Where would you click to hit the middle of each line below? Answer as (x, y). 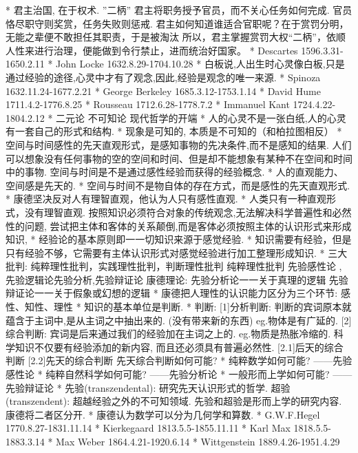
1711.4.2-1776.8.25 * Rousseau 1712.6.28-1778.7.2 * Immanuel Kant (148, 104)
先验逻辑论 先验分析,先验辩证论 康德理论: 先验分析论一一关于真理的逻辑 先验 (177, 279)
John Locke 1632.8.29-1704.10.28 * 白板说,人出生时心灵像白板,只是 (200, 64)
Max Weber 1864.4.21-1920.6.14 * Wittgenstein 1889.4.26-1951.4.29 (198, 441)
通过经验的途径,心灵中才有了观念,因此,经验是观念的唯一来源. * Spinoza (163, 77)
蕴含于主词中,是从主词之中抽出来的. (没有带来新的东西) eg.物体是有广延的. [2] (179, 320)
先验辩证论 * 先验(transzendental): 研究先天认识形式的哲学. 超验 (148, 387)
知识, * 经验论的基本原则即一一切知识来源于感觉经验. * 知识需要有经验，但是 (179, 239)
